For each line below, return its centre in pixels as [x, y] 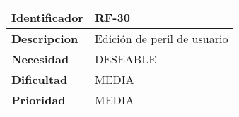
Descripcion [45, 38]
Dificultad [40, 79]
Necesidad [40, 59]
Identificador [47, 17]
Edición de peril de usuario [161, 38]
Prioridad [39, 100]
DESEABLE [126, 59]
